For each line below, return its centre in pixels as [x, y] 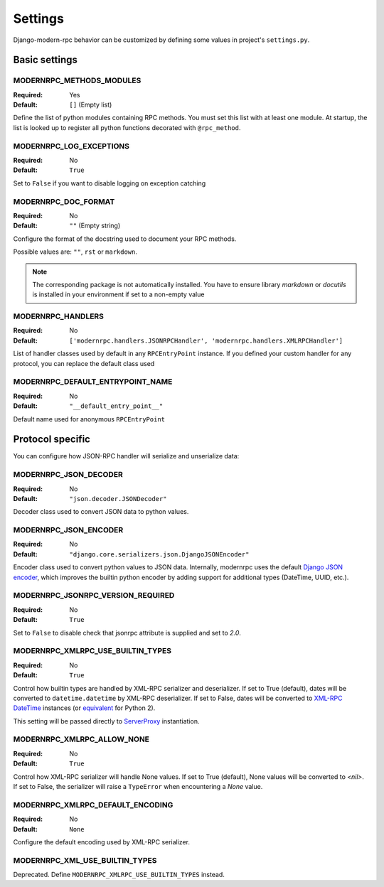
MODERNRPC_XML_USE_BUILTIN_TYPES [85, 860]
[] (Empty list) [91, 105]
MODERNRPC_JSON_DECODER [68, 475]
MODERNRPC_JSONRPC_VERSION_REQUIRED [94, 596]
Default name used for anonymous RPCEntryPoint [89, 419]
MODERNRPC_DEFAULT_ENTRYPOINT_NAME [93, 382]
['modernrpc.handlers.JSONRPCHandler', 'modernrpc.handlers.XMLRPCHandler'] [206, 340]
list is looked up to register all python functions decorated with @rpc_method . [127, 127]
